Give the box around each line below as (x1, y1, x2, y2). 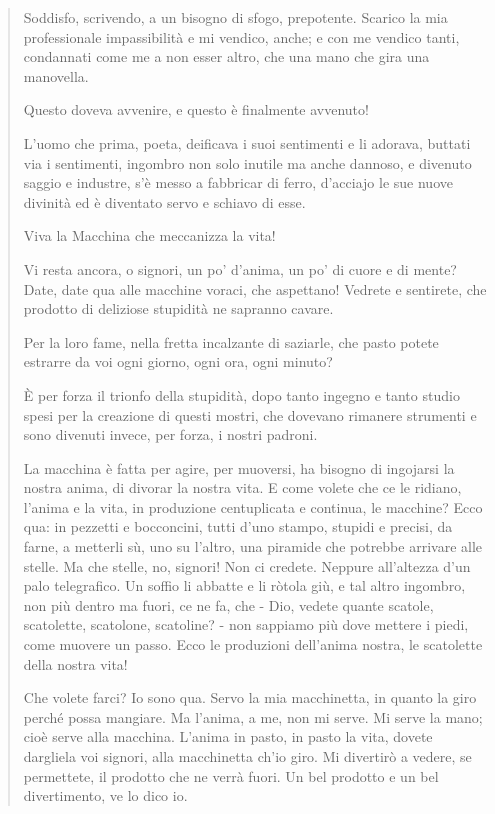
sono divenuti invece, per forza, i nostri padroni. (23, 424, 318, 445)
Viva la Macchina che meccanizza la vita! (23, 225, 276, 246)
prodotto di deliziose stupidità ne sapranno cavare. (23, 298, 334, 319)
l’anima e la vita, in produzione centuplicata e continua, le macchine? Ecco (23, 496, 483, 517)
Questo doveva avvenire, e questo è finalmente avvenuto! (23, 99, 369, 120)
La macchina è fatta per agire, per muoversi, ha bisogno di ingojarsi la (23, 457, 455, 478)
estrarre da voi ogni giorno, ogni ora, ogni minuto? (23, 351, 333, 372)
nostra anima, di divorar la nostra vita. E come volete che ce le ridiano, (23, 477, 462, 498)
